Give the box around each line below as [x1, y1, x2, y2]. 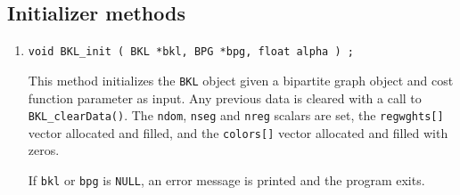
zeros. [28, 141, 60, 159]
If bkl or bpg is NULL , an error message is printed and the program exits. [28, 171, 425, 190]
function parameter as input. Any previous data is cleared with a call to [28, 88, 422, 107]
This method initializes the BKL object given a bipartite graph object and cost [28, 70, 454, 89]
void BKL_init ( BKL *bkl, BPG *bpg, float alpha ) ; [28, 45, 354, 59]
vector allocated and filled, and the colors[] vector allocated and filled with [28, 123, 448, 142]
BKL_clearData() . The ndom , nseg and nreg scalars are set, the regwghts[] [28, 106, 444, 125]
